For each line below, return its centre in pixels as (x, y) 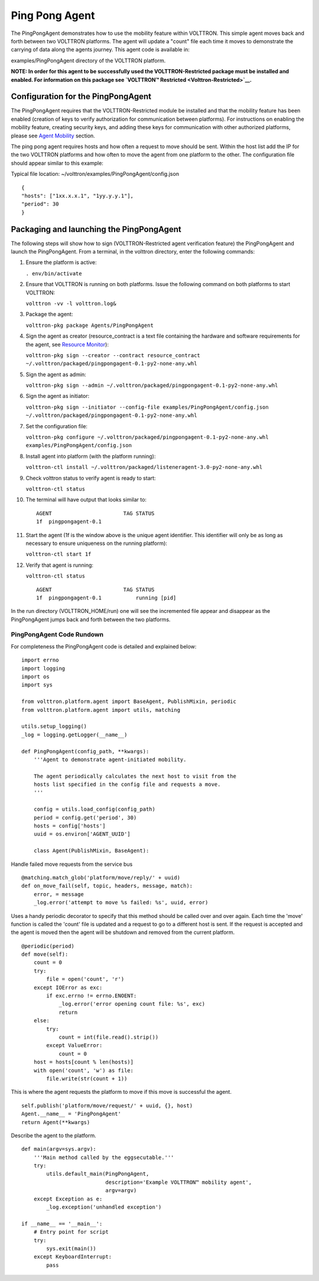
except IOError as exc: (68, 987)
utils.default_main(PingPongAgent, (98, 1174)
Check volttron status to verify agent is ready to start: (91, 478)
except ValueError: (74, 1046)
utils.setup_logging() (54, 726)
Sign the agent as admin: (56, 374)
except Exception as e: (68, 1199)
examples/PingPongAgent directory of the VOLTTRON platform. (88, 60)
